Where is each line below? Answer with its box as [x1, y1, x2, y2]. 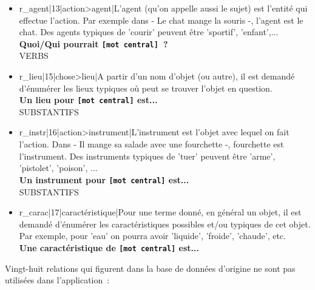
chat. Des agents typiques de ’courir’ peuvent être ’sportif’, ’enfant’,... [19, 25, 279, 38]
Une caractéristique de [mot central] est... [19, 241, 200, 254]
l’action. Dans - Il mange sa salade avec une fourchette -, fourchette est [19, 138, 284, 150]
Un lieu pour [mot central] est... [19, 93, 158, 106]
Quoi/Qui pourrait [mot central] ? [19, 37, 168, 50]
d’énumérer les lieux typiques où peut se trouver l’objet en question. [19, 81, 273, 94]
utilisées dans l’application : [5, 274, 110, 286]
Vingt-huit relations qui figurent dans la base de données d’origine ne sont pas [5, 261, 296, 274]
